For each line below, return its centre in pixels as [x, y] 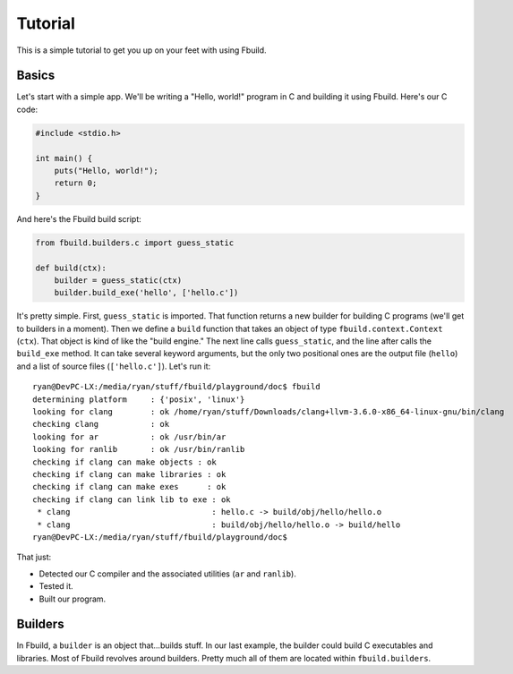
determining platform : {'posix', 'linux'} [139, 399]
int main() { [64, 158]
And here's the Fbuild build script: [79, 218]
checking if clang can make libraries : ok [129, 474]
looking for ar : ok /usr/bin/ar [129, 437]
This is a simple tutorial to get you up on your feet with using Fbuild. [142, 50]
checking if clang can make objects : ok [124, 462]
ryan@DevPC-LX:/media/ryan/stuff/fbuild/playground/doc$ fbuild [177, 387]
